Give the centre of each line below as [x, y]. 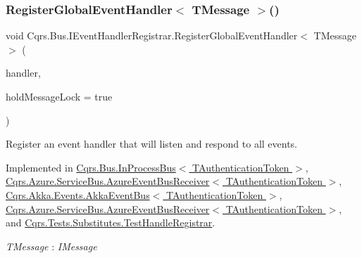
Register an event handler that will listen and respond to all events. [152, 144]
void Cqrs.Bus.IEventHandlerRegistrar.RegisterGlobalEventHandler [152, 36]
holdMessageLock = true [59, 96]
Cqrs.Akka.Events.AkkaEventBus [78, 194]
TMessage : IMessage [51, 246]
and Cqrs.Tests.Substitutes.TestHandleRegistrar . [111, 222]
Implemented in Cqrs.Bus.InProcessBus [91, 167]
